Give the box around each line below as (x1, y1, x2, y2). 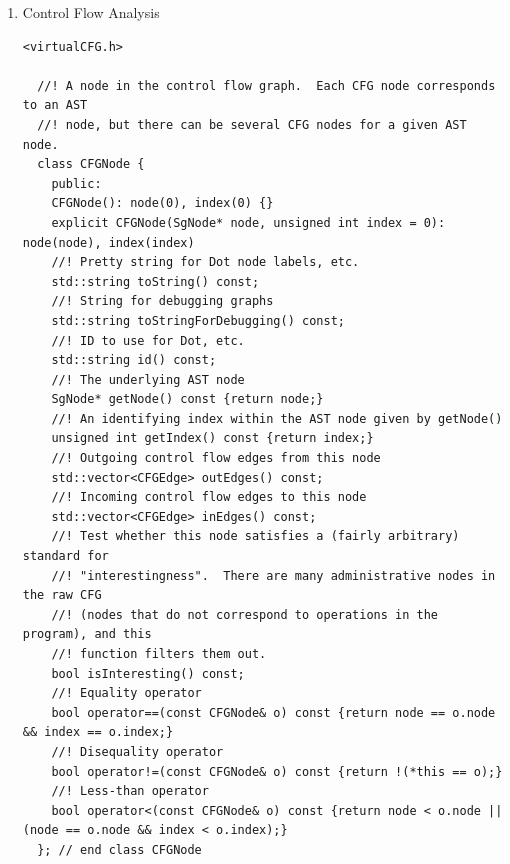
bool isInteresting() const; (51, 666, 245, 681)
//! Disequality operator (51, 744, 224, 759)
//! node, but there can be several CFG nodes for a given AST (37, 117, 467, 132)
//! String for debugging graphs (51, 294, 274, 309)
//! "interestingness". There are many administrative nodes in (51, 568, 496, 583)
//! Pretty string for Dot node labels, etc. (51, 255, 360, 270)
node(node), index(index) (22, 235, 195, 250)
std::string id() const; (51, 353, 217, 368)
